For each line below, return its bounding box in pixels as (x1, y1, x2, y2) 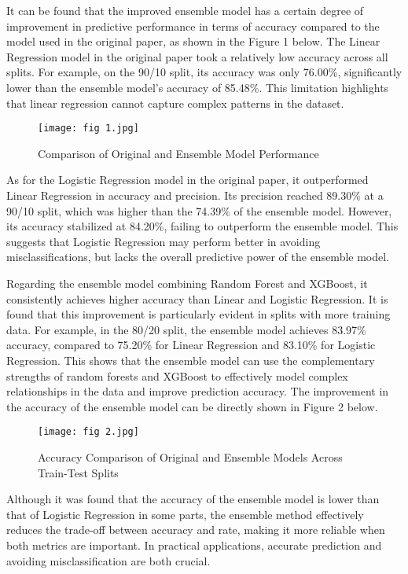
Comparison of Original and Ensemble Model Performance (38, 145, 319, 161)
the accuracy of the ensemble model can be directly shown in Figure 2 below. (6, 398, 378, 414)
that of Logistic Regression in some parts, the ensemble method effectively (6, 506, 364, 522)
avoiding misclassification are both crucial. (6, 552, 211, 568)
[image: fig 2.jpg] (38, 426, 139, 438)
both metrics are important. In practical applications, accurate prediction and (6, 536, 382, 553)
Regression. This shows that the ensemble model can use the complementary (6, 351, 375, 368)
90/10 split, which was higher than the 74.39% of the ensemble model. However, (6, 202, 392, 219)
